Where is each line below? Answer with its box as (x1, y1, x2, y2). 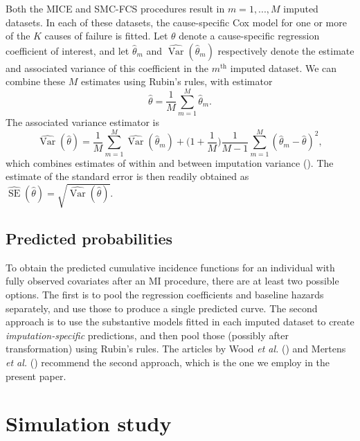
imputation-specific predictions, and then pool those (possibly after (6, 327, 289, 342)
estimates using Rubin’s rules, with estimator (80, 74, 273, 89)
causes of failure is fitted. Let (44, 28, 168, 43)
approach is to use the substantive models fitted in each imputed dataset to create (6, 314, 354, 329)
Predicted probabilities (6, 227, 173, 249)
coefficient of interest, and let (6, 43, 129, 57)
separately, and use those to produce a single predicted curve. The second (6, 300, 318, 315)
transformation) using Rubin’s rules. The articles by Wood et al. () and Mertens (6, 341, 346, 356)
